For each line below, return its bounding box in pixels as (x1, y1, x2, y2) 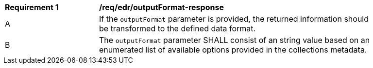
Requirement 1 (5, 2, 59, 12)
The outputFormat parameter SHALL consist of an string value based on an (99, 35, 370, 45)
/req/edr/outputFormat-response (99, 2, 224, 12)
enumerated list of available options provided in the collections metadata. (99, 45, 367, 54)
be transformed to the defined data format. (99, 24, 256, 33)
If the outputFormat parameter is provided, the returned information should (99, 14, 369, 24)
